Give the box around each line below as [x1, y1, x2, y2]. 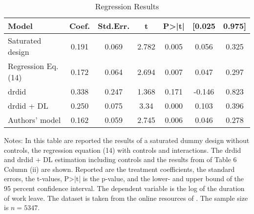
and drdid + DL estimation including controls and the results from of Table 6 [4, 154, 237, 165]
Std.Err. [98, 20, 130, 31]
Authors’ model [8, 114, 61, 125]
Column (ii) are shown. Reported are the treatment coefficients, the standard [4, 164, 235, 174]
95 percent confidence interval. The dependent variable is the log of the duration [4, 183, 245, 193]
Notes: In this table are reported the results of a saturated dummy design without [4, 135, 250, 145]
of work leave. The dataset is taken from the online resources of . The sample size [4, 192, 248, 203]
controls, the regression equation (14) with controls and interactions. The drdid [4, 144, 241, 155]
